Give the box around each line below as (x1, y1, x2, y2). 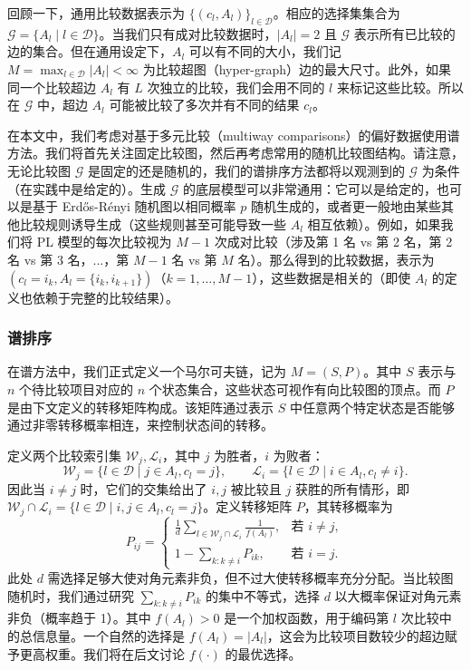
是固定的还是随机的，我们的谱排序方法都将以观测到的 (87, 160, 405, 180)
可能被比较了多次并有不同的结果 (109, 95, 300, 114)
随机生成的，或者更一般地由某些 (250, 197, 441, 216)
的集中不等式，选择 (206, 586, 321, 605)
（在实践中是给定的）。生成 (7, 179, 166, 198)
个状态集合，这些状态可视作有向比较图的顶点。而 (149, 379, 441, 398)
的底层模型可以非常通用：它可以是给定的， (182, 179, 437, 198)
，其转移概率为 (303, 497, 393, 516)
